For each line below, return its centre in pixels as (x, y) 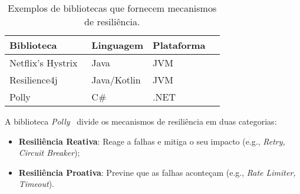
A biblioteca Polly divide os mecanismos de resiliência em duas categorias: (141, 121)
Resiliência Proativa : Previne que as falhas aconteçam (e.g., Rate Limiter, (157, 172)
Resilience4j (34, 80)
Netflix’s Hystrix (44, 63)
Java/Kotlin (116, 80)
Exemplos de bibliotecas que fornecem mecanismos (112, 8)
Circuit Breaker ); (49, 153)
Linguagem (118, 45)
